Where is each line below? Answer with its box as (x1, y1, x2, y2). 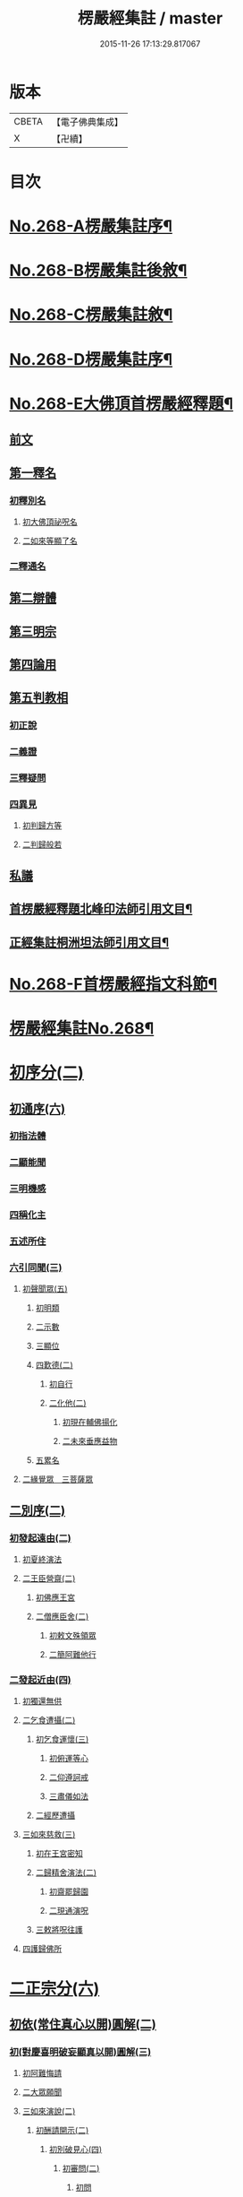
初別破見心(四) (48, 2144, 103, 2155)
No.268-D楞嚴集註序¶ (9, 349, 172, 369)
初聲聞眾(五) (21, 1284, 69, 1294)
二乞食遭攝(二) (21, 1715, 76, 1726)
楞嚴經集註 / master (77, 8, 223, 29)
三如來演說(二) (21, 2106, 76, 2116)
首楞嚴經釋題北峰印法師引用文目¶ (9, 902, 193, 917)
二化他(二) (48, 1397, 87, 1408)
